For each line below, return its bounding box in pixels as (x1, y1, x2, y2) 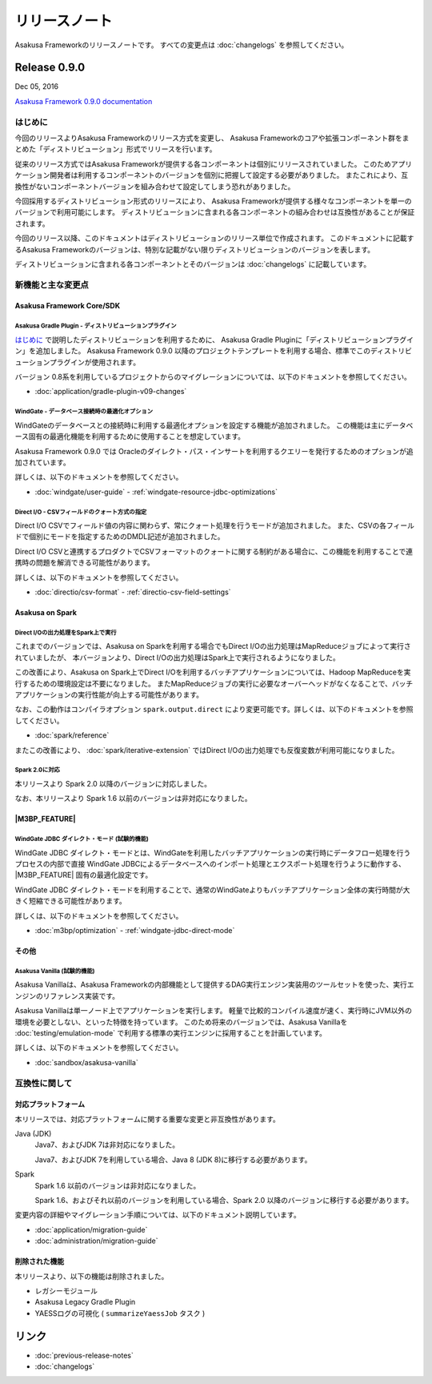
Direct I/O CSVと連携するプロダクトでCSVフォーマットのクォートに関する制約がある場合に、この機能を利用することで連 (14, 546, 414, 556)
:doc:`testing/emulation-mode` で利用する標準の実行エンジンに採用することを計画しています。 (14, 1028, 327, 1037)
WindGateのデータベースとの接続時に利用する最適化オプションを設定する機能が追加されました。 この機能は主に (14, 420, 386, 430)
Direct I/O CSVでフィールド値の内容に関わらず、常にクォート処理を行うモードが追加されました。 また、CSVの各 (14, 521, 387, 530)
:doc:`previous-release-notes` (34, 1350, 134, 1360)
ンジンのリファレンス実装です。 (14, 991, 120, 1000)
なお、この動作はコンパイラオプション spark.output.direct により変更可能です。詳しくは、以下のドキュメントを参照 (14, 705, 414, 714)
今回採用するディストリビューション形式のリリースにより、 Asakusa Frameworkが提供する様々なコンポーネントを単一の (14, 196, 412, 206)
